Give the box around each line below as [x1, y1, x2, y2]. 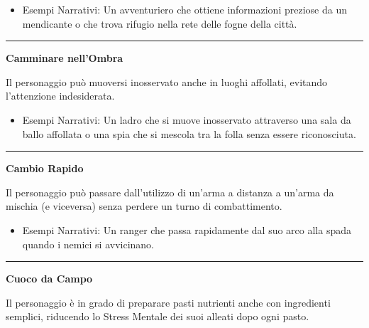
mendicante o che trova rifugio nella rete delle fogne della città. [22, 16, 297, 31]
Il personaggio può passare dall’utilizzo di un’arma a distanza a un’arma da [6, 184, 334, 199]
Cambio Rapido [6, 161, 84, 176]
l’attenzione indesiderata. [6, 88, 115, 103]
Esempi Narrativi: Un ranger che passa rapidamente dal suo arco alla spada [22, 222, 351, 237]
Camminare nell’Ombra [6, 51, 123, 65]
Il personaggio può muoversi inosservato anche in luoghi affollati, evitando [6, 74, 328, 89]
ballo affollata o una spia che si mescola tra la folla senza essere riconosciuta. [22, 126, 356, 141]
